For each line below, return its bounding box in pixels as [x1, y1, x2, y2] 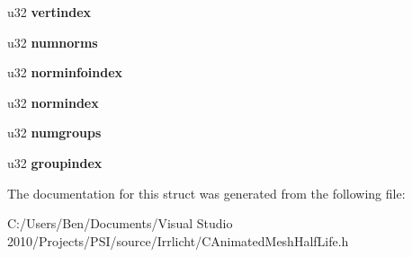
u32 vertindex [7, 3, 92, 21]
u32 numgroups [7, 123, 102, 142]
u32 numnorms [7, 32, 98, 51]
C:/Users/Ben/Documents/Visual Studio [7, 214, 233, 233]
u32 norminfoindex [7, 63, 123, 82]
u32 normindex [7, 93, 99, 111]
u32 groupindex [7, 153, 103, 172]
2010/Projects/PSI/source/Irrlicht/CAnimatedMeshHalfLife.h [7, 231, 349, 250]
